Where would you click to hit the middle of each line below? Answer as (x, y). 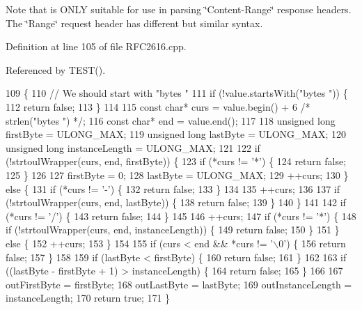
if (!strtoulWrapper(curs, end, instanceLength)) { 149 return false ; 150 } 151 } (173, 230)
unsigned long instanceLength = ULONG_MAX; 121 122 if (133, 147)
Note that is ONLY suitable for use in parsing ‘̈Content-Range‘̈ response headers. (179, 9)
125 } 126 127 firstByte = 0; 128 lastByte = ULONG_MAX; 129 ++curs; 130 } (177, 175)
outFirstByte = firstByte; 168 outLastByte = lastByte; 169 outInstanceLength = (179, 284)
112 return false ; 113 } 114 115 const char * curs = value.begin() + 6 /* (158, 106)
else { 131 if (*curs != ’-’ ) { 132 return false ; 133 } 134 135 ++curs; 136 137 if (173, 188)
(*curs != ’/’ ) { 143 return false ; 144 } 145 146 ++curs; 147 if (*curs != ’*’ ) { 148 (181, 216)
